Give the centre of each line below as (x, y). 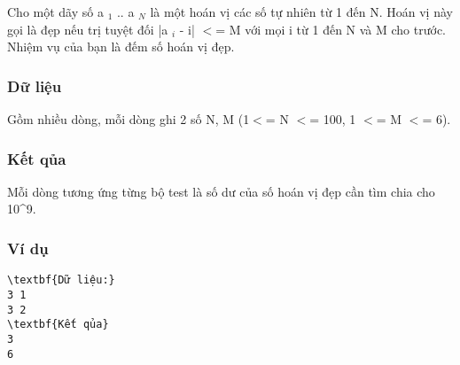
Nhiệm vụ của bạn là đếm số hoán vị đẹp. (121, 47)
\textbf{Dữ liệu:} (61, 280)
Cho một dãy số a (55, 12)
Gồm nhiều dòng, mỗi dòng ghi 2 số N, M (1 (129, 119)
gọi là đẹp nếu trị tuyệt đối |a (88, 29)
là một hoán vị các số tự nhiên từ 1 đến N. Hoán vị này (301, 12)
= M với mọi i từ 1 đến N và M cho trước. (331, 29)
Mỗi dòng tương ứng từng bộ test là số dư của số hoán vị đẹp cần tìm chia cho (221, 191)
